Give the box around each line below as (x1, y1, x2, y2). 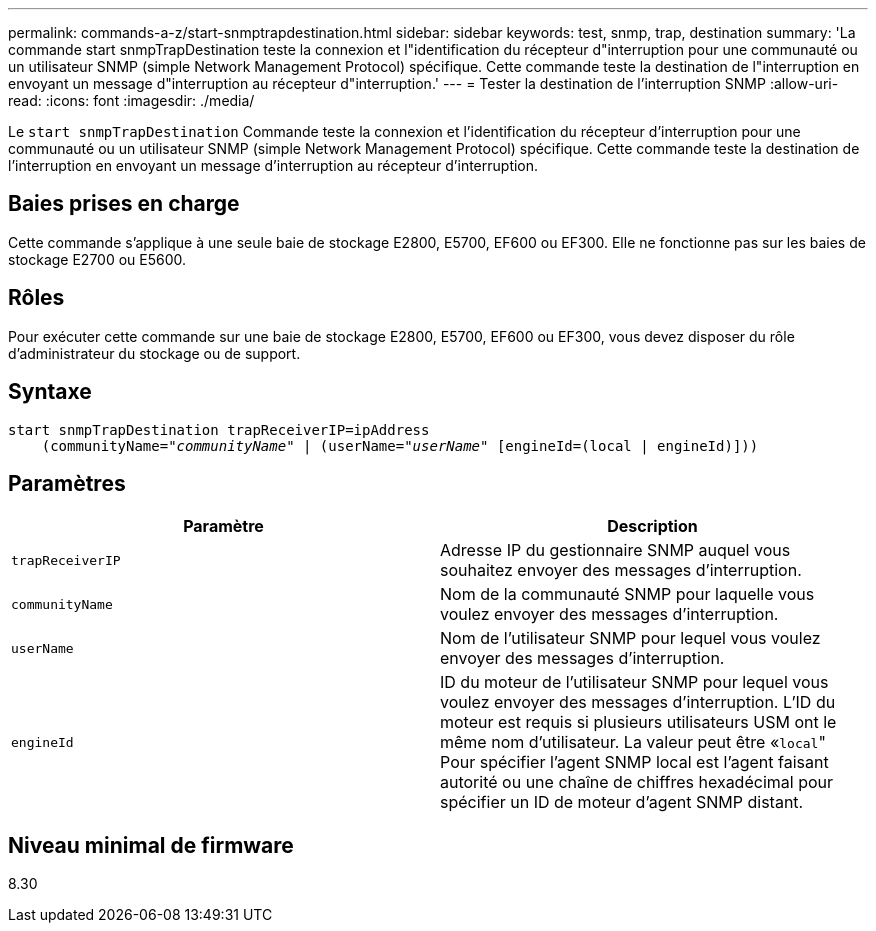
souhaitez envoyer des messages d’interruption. (440, 560, 802, 581)
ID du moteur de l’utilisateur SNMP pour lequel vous (440, 672, 829, 693)
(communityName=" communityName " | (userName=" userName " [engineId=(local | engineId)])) (41, 437, 759, 454)
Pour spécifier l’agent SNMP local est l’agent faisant (440, 752, 829, 773)
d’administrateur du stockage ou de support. (8, 344, 301, 362)
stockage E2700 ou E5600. (8, 250, 187, 268)
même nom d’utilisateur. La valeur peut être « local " (440, 732, 826, 753)
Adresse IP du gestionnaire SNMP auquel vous (440, 540, 791, 561)
